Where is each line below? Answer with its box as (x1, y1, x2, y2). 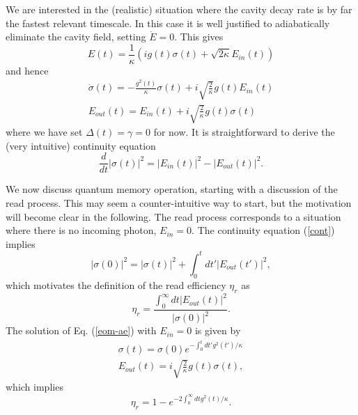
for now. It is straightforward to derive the (153, 125, 335, 139)
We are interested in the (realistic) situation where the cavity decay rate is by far (6, 2, 352, 16)
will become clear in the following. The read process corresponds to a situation (6, 209, 341, 224)
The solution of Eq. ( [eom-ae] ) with (6, 323, 157, 338)
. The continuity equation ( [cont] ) (192, 223, 335, 237)
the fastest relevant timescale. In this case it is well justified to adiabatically (6, 15, 330, 30)
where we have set (6, 125, 83, 139)
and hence (6, 63, 49, 77)
